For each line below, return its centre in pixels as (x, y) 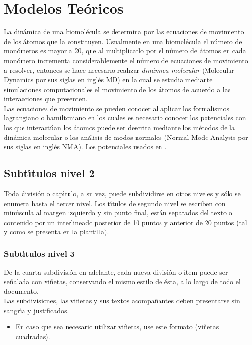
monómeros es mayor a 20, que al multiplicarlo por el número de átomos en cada (125, 51)
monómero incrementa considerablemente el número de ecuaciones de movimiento (126, 60)
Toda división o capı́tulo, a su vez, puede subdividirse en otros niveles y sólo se (122, 194)
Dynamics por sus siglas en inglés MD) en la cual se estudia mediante (108, 80)
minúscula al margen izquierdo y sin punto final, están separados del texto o (118, 213)
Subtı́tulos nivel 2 (49, 173)
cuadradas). (33, 336)
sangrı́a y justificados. (36, 310)
